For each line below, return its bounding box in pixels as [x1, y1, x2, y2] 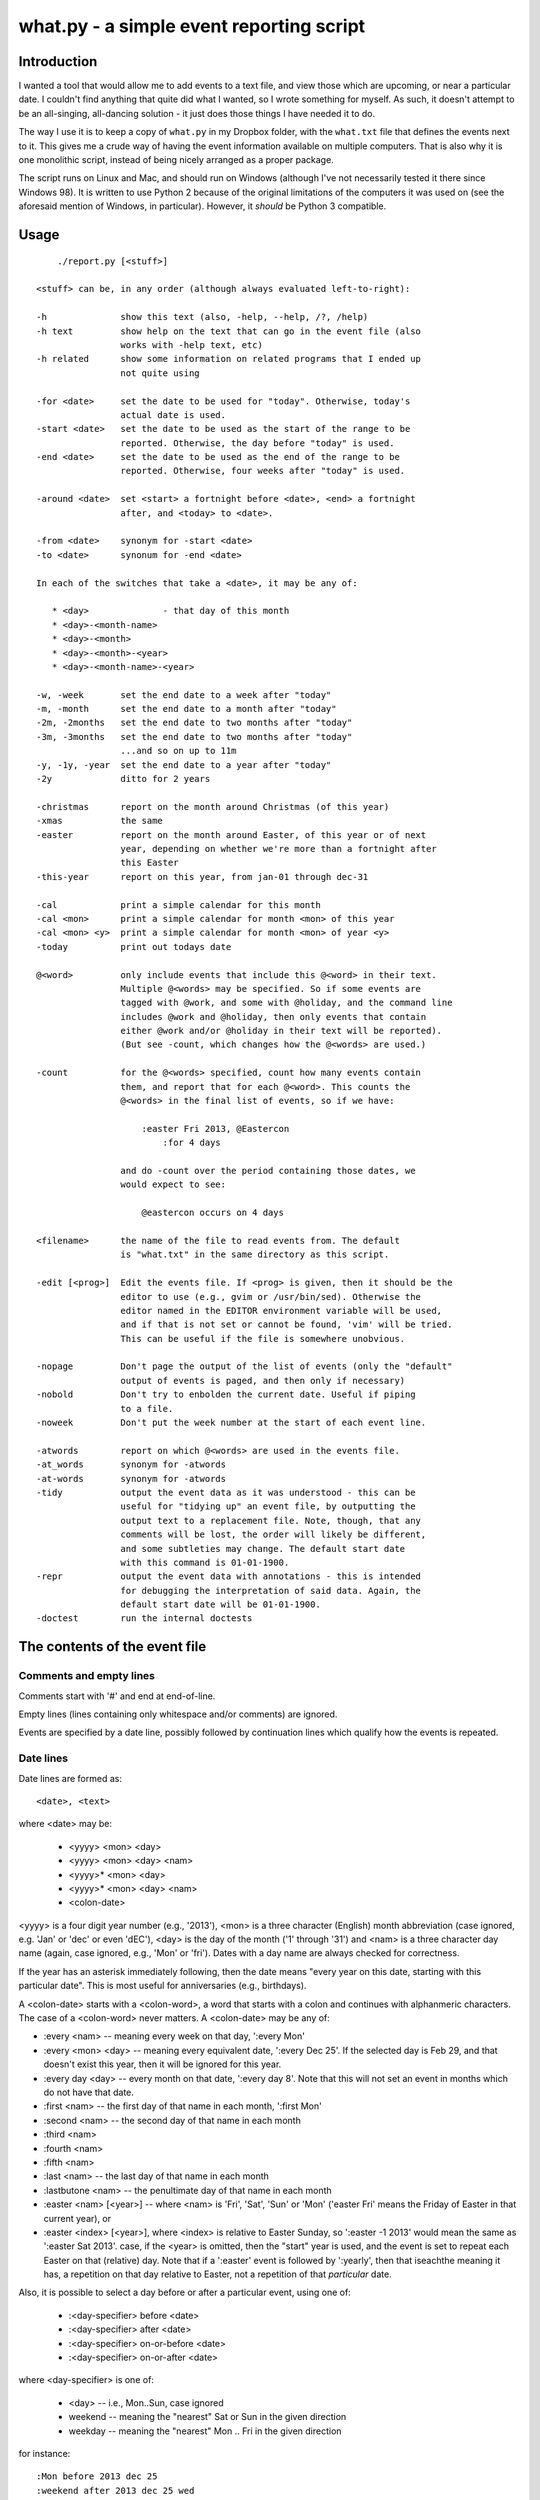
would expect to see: [120, 1179, 227, 1190]
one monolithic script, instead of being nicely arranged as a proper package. [18, 154, 334, 166]
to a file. [120, 1403, 174, 1414]
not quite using [120, 367, 200, 379]
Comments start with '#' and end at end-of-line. [18, 1690, 216, 1702]
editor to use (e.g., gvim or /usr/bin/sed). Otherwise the [120, 1291, 422, 1302]
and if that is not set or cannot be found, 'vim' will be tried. [120, 1319, 453, 1330]
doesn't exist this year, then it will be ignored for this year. [43, 2058, 282, 2070]
